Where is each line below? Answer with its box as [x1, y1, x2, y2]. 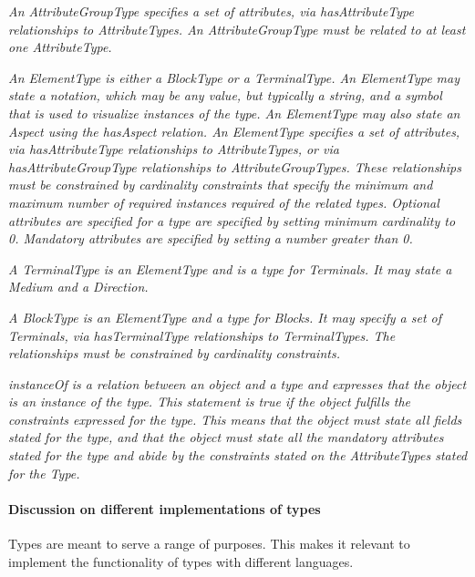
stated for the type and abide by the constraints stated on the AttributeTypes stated [8, 446, 468, 465]
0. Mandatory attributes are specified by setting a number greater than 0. [8, 229, 413, 248]
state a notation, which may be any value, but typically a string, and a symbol [8, 86, 442, 105]
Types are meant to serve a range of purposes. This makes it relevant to [8, 534, 410, 553]
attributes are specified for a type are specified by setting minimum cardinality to [8, 211, 456, 230]
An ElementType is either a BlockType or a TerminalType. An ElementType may [8, 67, 460, 87]
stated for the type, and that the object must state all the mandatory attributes [8, 428, 444, 447]
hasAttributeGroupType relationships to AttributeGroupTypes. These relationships [8, 157, 461, 176]
